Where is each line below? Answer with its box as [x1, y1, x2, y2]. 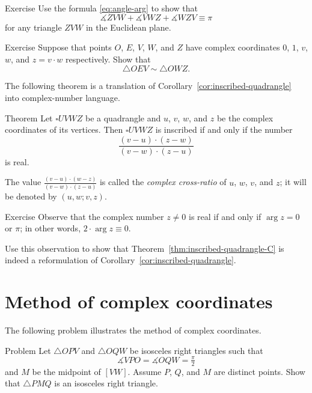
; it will [280, 175, 307, 188]
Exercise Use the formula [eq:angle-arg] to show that [5, 2, 198, 14]
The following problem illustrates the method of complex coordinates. [5, 324, 262, 337]
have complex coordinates [185, 41, 280, 53]
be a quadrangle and [85, 111, 161, 124]
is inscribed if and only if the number [155, 123, 293, 136]
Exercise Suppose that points [5, 41, 112, 53]
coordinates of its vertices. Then [5, 123, 123, 136]
